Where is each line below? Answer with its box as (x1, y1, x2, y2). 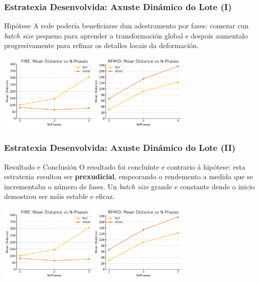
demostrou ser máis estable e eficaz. (4, 191, 115, 201)
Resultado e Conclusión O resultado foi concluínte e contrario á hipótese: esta (4, 161, 245, 172)
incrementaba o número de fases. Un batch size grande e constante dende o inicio (4, 181, 255, 191)
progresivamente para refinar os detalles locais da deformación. (4, 40, 199, 51)
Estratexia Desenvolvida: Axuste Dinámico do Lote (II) (4, 141, 236, 154)
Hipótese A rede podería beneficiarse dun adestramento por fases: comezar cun (4, 20, 249, 31)
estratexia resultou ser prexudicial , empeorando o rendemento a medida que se (4, 171, 253, 182)
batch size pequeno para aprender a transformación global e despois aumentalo (4, 30, 248, 41)
